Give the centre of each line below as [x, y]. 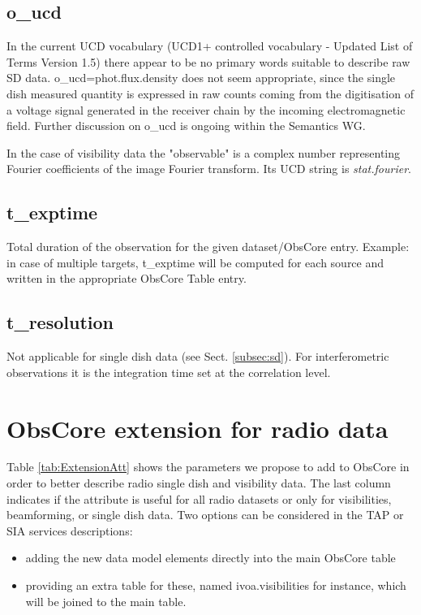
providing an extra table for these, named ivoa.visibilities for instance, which [216, 585]
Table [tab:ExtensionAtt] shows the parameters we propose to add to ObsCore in [208, 467]
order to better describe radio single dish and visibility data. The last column [199, 483]
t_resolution [60, 322]
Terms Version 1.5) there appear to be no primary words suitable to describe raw [208, 61]
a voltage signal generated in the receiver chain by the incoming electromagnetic [206, 109]
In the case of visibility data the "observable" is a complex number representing [204, 152]
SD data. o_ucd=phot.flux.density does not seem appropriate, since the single [201, 78]
